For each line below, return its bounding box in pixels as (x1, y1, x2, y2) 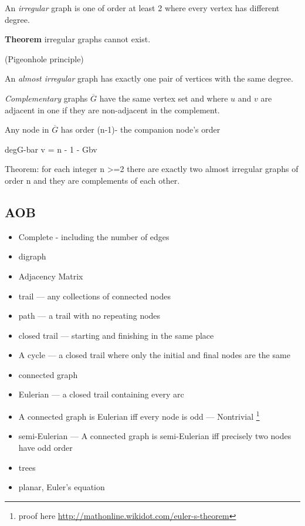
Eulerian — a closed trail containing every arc (18, 388, 184, 400)
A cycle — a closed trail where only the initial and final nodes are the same (18, 349, 290, 361)
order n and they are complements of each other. (5, 174, 180, 186)
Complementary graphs (5, 92, 88, 104)
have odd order (18, 441, 73, 453)
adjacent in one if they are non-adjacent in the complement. (5, 103, 220, 116)
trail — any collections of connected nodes (18, 289, 171, 302)
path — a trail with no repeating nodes (18, 309, 161, 322)
